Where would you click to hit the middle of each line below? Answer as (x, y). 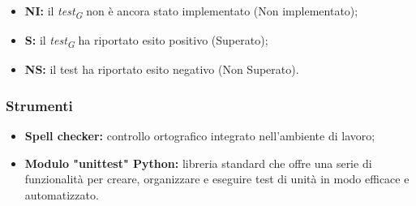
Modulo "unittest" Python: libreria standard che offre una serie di (198, 163)
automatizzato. (62, 194)
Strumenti (39, 105)
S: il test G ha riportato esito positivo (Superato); (146, 41)
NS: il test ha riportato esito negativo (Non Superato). (162, 69)
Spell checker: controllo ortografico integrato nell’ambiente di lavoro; (200, 136)
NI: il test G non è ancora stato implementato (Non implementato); (191, 12)
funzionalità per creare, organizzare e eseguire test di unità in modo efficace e (217, 179)
